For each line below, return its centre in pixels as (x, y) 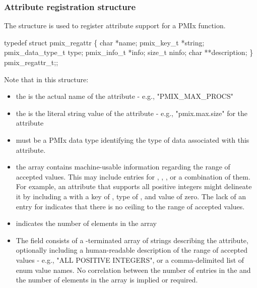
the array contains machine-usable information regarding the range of (123, 167)
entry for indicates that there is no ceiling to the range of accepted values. (130, 206)
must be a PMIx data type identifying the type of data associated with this (133, 139)
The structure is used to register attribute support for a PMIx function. (115, 25)
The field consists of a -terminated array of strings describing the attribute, (132, 240)
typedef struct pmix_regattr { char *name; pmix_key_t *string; (104, 42)
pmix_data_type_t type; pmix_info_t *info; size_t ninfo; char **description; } (129, 52)
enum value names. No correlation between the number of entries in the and (133, 270)
